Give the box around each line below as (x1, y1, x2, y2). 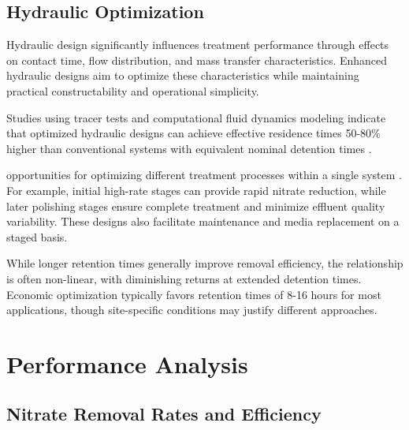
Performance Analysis (6, 347, 248, 380)
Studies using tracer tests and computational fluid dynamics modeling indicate (6, 109, 386, 125)
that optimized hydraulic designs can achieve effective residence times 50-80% (6, 125, 381, 141)
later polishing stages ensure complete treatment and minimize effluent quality (6, 197, 385, 214)
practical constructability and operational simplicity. (6, 82, 259, 99)
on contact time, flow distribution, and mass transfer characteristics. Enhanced (6, 51, 388, 68)
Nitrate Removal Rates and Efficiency (6, 402, 322, 426)
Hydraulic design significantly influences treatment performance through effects (6, 36, 389, 53)
